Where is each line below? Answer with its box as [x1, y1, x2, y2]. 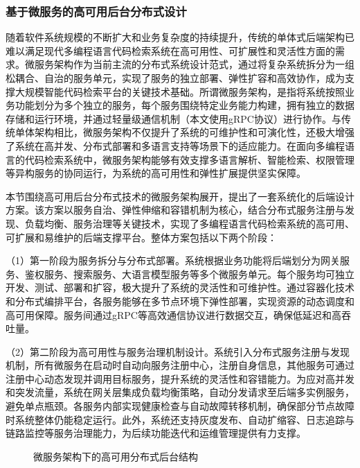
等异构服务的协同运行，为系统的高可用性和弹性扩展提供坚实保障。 [6, 166, 306, 180]
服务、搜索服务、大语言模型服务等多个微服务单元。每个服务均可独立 [44, 266, 354, 281]
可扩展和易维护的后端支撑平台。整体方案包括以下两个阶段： [6, 229, 277, 244]
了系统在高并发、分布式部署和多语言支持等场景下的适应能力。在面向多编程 [6, 138, 345, 153]
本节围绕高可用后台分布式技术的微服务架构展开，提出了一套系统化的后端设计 [6, 189, 354, 203]
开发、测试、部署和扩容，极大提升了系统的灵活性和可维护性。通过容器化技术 [6, 280, 354, 295]
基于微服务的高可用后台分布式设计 [6, 2, 187, 19]
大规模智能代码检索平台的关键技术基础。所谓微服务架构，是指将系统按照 [15, 84, 345, 98]
